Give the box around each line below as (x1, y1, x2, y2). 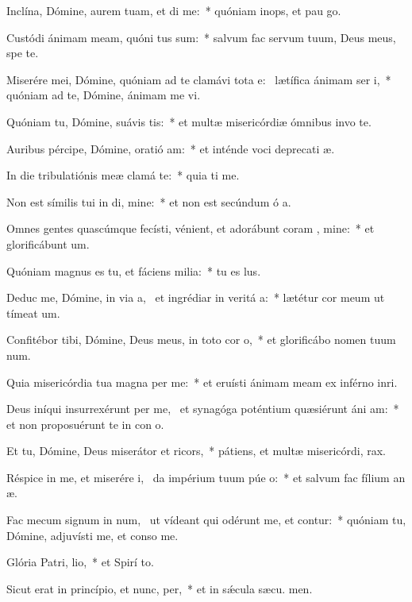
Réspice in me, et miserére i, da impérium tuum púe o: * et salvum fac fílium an (6, 469, 406, 485)
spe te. (6, 44, 39, 61)
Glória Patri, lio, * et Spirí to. (6, 554, 154, 570)
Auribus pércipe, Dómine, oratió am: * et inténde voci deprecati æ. (6, 140, 335, 156)
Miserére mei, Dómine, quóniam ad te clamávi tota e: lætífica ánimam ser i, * (6, 71, 391, 87)
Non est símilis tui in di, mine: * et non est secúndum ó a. (6, 193, 291, 210)
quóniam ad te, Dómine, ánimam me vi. (6, 87, 201, 103)
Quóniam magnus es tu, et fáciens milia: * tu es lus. (6, 262, 261, 279)
